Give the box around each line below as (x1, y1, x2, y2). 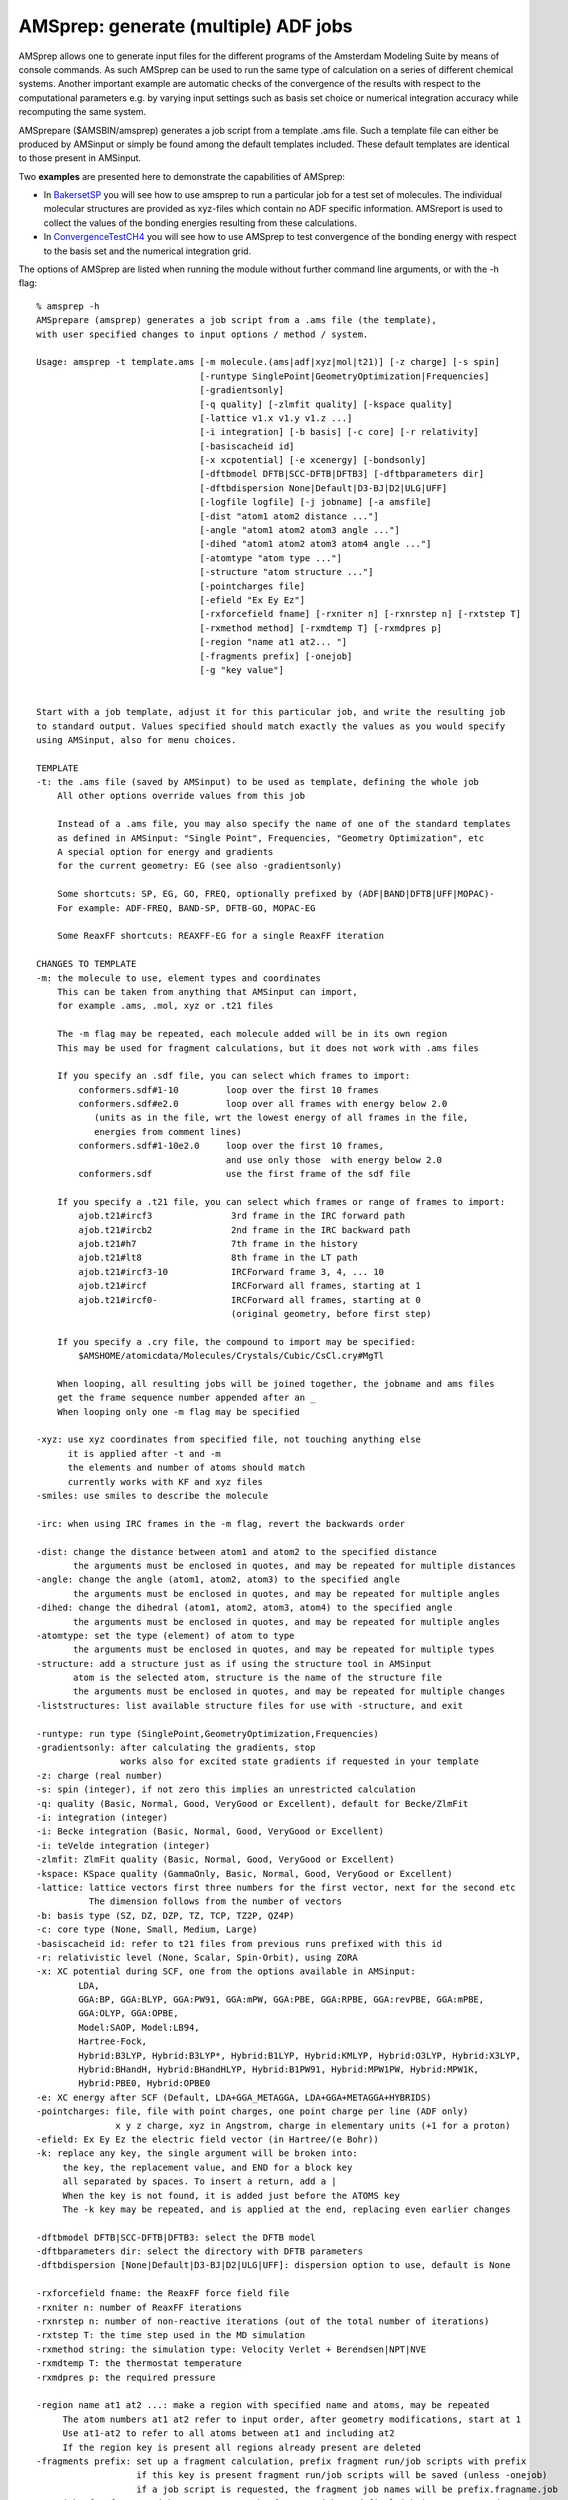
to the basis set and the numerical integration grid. (43, 245, 252, 257)
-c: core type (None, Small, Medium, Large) (36, 1924, 259, 1935)
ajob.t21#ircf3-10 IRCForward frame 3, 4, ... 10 (78, 1266, 385, 1277)
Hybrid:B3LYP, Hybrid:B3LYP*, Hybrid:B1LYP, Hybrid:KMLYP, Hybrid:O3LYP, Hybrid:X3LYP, (78, 2050, 522, 2061)
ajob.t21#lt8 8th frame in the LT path (78, 1252, 359, 1264)
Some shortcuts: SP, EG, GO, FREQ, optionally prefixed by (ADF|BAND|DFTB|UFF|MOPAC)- (56, 888, 495, 900)
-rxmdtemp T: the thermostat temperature (36, 2358, 242, 2369)
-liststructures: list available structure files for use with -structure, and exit (36, 1700, 464, 1711)
